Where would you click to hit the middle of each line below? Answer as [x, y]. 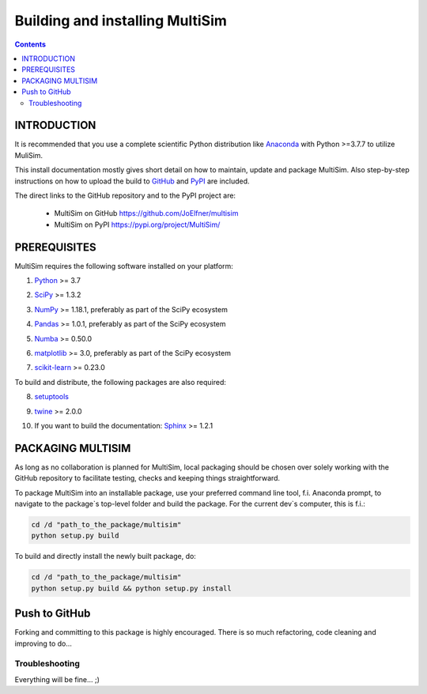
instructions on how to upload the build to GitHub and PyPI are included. [132, 181]
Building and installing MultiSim [121, 21]
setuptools [51, 397]
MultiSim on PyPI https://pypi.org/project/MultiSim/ [137, 224]
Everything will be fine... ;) [57, 679]
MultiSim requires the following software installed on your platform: [124, 266]
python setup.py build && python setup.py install [132, 588]
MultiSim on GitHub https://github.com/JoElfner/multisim [146, 213]
